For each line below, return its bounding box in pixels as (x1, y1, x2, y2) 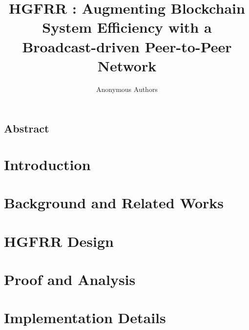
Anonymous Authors (96, 84, 158, 94)
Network (97, 55, 157, 75)
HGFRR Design (4, 231, 114, 251)
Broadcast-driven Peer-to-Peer (22, 36, 232, 56)
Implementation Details (4, 308, 166, 328)
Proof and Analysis (4, 269, 136, 289)
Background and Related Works (4, 193, 224, 213)
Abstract (4, 121, 49, 136)
